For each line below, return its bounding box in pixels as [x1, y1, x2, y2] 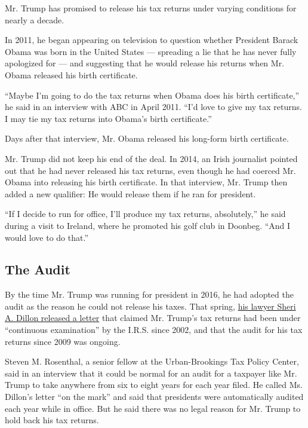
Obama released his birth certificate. [5, 68, 138, 81]
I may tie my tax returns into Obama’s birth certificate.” [5, 112, 212, 124]
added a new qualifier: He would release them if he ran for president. [5, 187, 256, 200]
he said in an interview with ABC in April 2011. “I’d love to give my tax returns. [5, 100, 302, 113]
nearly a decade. [5, 13, 64, 26]
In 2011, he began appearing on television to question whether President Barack [5, 33, 298, 46]
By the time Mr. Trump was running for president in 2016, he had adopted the [5, 288, 294, 301]
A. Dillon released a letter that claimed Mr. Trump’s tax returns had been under [5, 311, 301, 324]
